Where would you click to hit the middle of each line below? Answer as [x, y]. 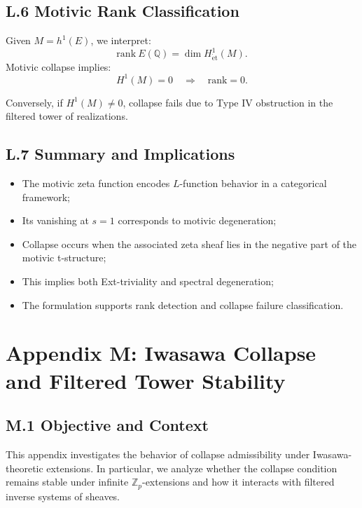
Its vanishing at [55, 220]
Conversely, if [34, 102]
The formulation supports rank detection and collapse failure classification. [183, 304]
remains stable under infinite [67, 482]
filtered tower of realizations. [67, 116]
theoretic [25, 468]
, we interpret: [121, 40]
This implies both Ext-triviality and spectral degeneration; [148, 281]
